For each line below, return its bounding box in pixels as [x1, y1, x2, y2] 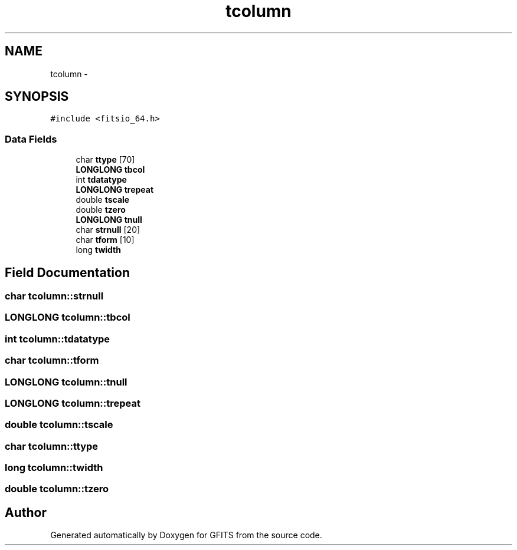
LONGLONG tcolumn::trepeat [5, 397, 141, 409]
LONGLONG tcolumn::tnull [5, 376, 127, 388]
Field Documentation [5, 265, 130, 280]
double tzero [76, 205, 126, 215]
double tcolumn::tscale [5, 419, 113, 431]
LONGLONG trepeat [76, 185, 154, 195]
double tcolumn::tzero [5, 483, 109, 495]
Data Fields [5, 133, 57, 145]
